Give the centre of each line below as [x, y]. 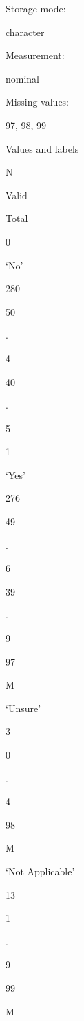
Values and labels [42, 148]
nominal [23, 78]
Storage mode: [36, 8]
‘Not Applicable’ [40, 871]
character [25, 32]
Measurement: [35, 55]
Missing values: [38, 102]
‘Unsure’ [23, 708]
